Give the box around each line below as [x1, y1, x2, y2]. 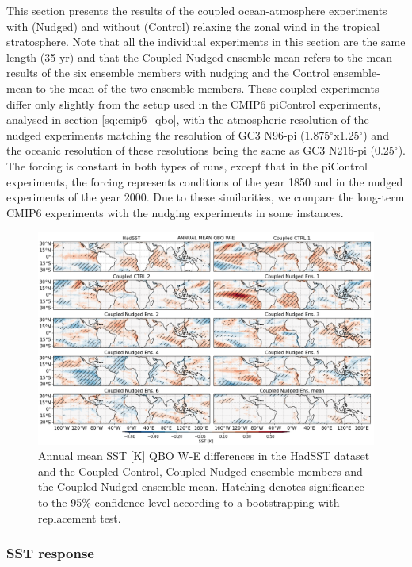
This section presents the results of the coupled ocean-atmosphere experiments [6, 2, 387, 18]
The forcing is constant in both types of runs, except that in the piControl [6, 157, 368, 174]
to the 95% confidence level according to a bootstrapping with [38, 494, 340, 510]
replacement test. [38, 509, 121, 526]
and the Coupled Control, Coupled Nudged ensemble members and [38, 462, 363, 479]
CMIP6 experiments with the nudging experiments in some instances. [6, 204, 344, 220]
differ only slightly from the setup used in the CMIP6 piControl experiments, [6, 95, 381, 112]
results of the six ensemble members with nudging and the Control [6, 64, 330, 81]
